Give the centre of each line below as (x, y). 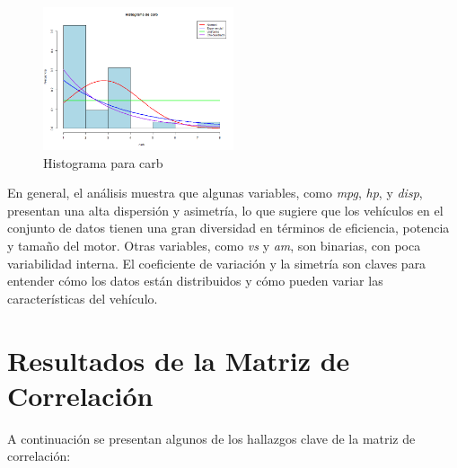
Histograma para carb (103, 162)
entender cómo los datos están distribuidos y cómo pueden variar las (195, 281)
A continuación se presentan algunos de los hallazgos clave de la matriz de (211, 438)
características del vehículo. (83, 298)
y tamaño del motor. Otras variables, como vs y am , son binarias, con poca (214, 245)
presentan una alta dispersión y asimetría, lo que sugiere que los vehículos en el (225, 210)
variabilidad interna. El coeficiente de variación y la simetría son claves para (217, 263)
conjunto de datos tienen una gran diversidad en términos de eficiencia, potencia (228, 228)
